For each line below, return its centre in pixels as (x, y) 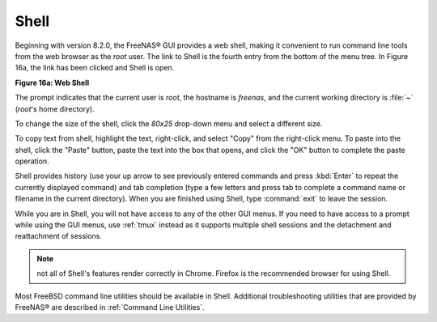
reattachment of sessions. (59, 236)
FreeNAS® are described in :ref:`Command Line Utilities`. (110, 307)
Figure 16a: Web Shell (52, 83)
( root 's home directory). (55, 108)
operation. (32, 161)
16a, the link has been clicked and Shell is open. (95, 68)
